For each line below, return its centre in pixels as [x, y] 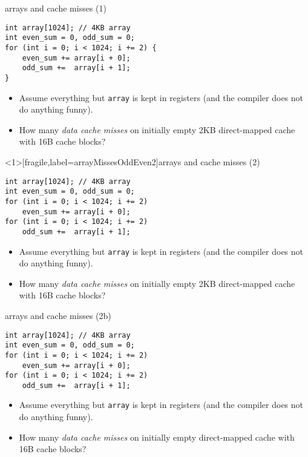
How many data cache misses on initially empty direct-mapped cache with [157, 437]
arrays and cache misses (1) [56, 8]
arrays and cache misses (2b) [58, 315]
